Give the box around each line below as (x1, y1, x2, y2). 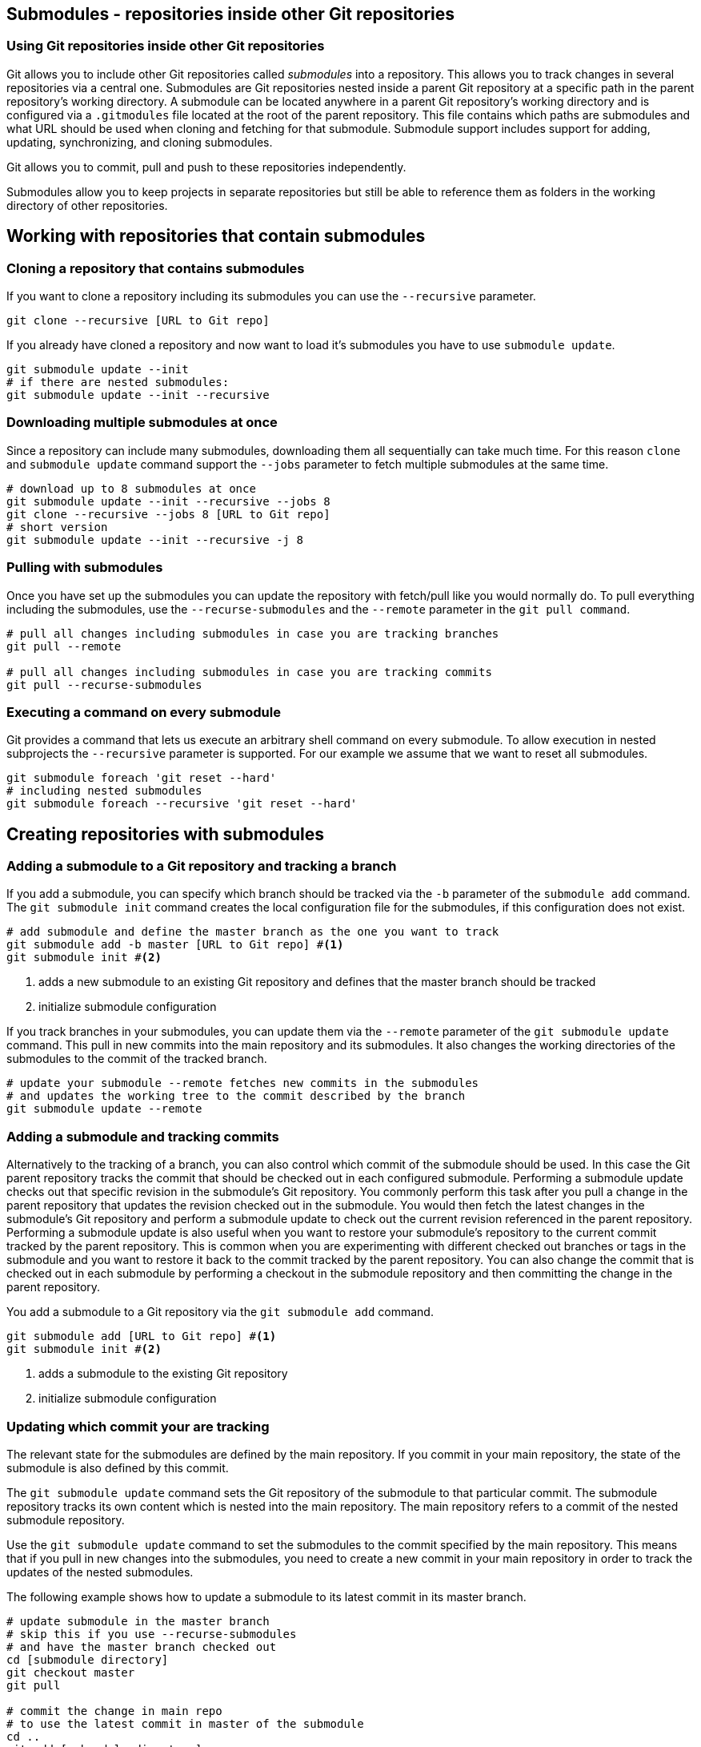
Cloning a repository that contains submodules (6, 260, 305, 276)
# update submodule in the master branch (6, 1614, 270, 1628)
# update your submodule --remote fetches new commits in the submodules (6, 1077, 479, 1090)
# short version (6, 520, 108, 533)
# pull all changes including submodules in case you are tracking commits (6, 665, 492, 678)
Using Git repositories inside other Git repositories (6, 38, 325, 54)
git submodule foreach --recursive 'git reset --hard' (6, 797, 358, 811)
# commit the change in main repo (6, 1704, 222, 1717)
